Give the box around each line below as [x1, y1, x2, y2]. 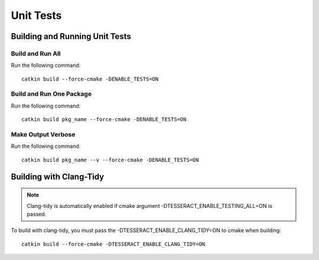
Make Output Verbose [11, 131, 76, 138]
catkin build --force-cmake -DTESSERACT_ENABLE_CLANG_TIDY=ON [21, 240, 206, 248]
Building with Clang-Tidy [11, 171, 105, 181]
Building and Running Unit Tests [11, 31, 131, 41]
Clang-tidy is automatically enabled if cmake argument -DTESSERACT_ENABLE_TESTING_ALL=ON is [27, 202, 273, 209]
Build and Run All [11, 49, 61, 57]
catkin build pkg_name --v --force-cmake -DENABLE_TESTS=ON [21, 157, 199, 163]
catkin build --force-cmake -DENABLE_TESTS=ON [21, 76, 159, 82]
